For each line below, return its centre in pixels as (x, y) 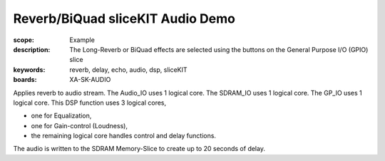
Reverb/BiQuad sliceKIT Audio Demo (124, 19)
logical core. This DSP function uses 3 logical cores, (90, 103)
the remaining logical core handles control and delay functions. (124, 136)
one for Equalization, (61, 116)
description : (32, 49)
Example (82, 40)
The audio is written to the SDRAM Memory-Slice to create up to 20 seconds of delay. (139, 149)
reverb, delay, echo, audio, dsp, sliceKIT (129, 69)
